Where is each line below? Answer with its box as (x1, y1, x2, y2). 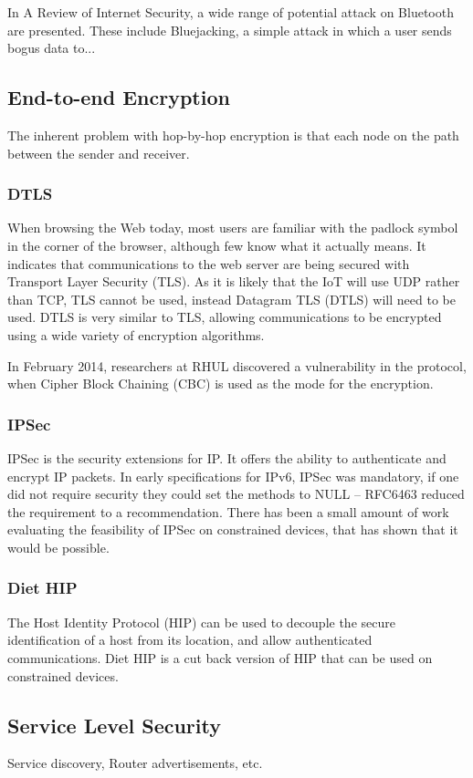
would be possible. (7, 537, 110, 556)
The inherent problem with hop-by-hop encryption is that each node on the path (7, 125, 459, 144)
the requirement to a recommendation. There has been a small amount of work (7, 502, 449, 521)
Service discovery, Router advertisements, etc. (7, 753, 263, 773)
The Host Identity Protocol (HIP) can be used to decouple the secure (7, 612, 395, 631)
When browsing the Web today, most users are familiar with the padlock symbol (7, 218, 458, 237)
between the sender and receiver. (7, 143, 190, 162)
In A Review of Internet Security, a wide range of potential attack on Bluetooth (7, 3, 454, 21)
